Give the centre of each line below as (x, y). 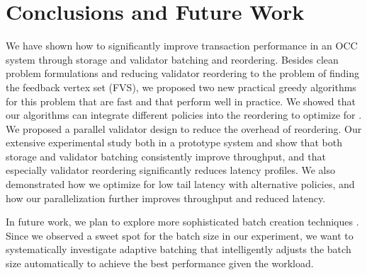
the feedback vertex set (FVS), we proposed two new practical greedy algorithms (181, 87)
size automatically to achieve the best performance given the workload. (160, 263)
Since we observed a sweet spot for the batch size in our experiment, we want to (180, 235)
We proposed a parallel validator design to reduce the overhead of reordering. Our (184, 128)
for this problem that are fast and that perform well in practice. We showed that (181, 101)
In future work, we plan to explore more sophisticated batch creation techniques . (182, 222)
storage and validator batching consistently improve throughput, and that (166, 156)
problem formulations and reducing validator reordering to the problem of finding (183, 73)
